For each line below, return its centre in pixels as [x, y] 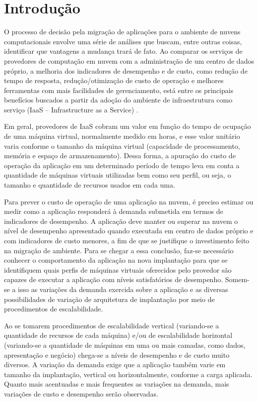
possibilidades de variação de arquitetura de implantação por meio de [109, 299]
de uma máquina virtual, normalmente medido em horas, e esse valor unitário [122, 136]
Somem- [237, 279]
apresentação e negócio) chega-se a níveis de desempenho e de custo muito [117, 354]
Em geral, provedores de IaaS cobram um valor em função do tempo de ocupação [128, 126]
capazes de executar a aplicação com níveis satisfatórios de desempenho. [114, 279]
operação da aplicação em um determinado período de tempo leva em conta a [122, 165]
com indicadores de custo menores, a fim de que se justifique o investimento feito [127, 240]
